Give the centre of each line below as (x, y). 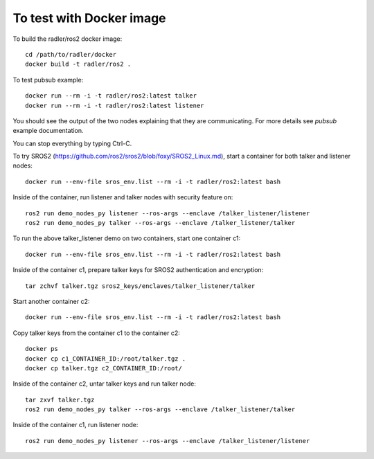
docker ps (42, 349)
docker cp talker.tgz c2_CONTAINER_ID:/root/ (104, 368)
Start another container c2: (51, 301)
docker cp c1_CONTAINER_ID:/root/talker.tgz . (106, 359)
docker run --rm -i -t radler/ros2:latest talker (111, 96)
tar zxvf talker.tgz (60, 399)
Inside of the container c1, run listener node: (75, 425)
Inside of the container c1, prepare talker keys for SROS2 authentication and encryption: (138, 270)
